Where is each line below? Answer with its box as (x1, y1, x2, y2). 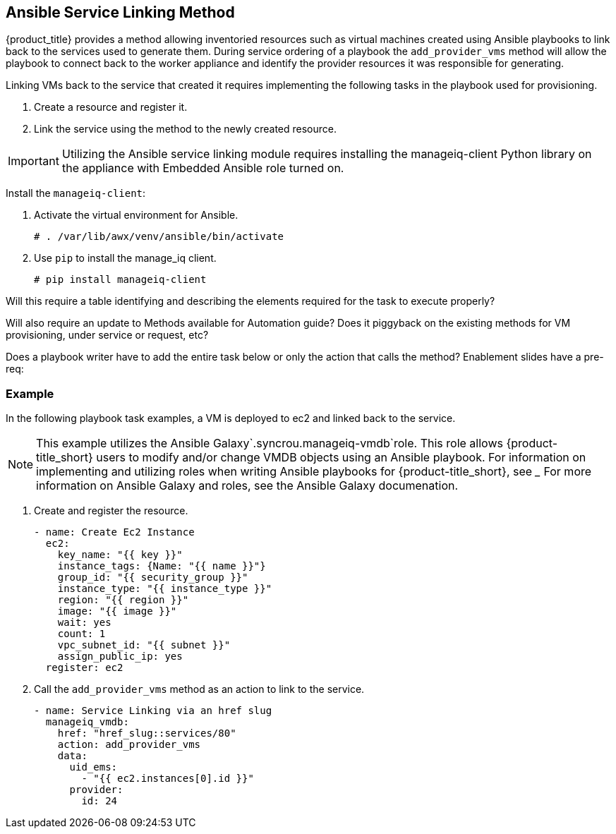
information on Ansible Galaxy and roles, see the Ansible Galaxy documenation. (36, 478, 459, 493)
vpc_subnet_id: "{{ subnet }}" (57, 639, 231, 651)
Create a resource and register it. (34, 101, 188, 114)
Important (8, 154, 59, 169)
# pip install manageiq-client (34, 274, 207, 286)
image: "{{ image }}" (57, 605, 177, 617)
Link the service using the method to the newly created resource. (34, 123, 337, 135)
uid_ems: (69, 761, 118, 773)
